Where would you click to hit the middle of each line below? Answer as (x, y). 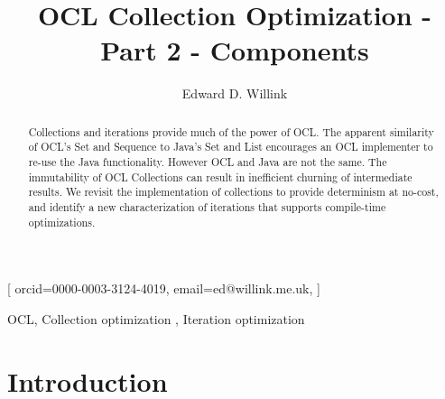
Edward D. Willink (235, 93)
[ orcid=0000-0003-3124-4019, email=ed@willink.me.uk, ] (164, 288)
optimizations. (62, 222)
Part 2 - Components (235, 50)
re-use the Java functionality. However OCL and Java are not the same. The (208, 162)
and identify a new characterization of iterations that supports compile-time (207, 206)
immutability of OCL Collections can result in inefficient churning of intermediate (220, 176)
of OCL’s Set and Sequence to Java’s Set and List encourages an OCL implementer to (231, 147)
